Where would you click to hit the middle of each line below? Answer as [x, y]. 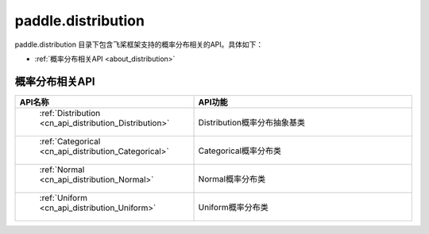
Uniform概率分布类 [234, 207]
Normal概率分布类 [232, 178]
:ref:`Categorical [70, 141]
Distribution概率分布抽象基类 [252, 122]
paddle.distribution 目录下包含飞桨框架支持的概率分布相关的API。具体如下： [139, 44]
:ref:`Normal [62, 169]
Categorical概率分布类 [240, 151]
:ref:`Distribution [70, 113]
